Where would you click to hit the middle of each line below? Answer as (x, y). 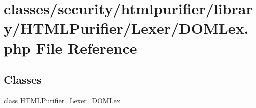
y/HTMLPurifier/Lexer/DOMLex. (126, 28)
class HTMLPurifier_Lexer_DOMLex (62, 100)
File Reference (87, 48)
